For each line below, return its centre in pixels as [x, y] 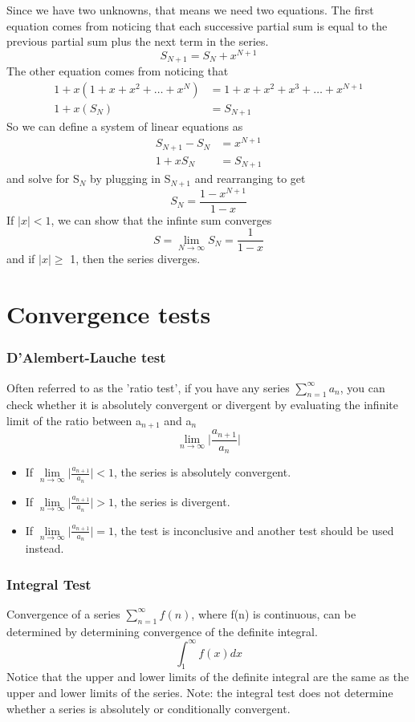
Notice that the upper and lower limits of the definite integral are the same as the [208, 677]
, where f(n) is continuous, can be [274, 613]
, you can [362, 387]
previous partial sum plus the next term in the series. [138, 41]
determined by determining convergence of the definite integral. [162, 631]
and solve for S [43, 178]
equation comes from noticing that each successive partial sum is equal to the [197, 25]
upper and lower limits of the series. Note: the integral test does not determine [200, 693]
